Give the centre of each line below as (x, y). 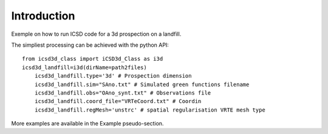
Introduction (43, 16)
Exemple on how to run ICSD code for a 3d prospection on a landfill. (96, 34)
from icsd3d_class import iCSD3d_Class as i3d (93, 59)
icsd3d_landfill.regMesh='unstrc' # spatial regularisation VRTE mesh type (150, 110)
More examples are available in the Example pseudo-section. (87, 124)
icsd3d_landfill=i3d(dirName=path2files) (84, 67)
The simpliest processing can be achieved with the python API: (90, 45)
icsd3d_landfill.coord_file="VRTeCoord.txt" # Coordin (118, 101)
